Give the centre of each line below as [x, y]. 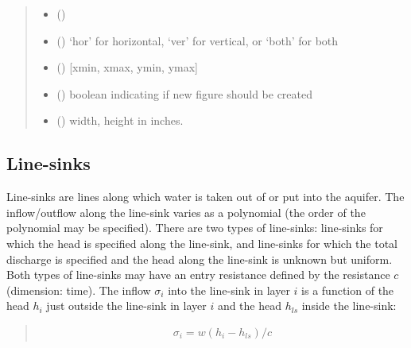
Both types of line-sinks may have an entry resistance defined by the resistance [198, 275]
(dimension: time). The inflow [79, 290]
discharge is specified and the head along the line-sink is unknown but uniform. [200, 259]
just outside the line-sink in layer [126, 305]
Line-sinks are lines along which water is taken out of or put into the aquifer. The [205, 197]
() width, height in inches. [120, 120]
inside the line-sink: [349, 305]
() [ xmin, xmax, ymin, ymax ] [127, 67]
